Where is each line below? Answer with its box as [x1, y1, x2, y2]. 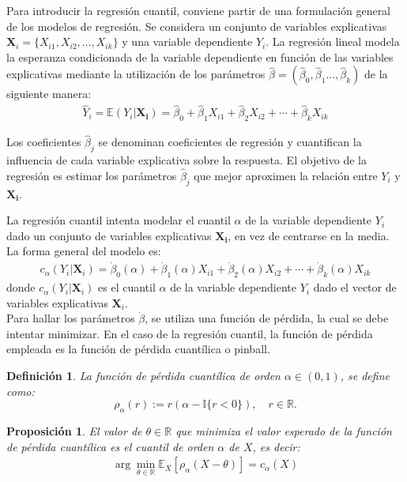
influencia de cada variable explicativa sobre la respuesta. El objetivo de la [6, 152, 367, 168]
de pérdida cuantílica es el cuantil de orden [6, 438, 214, 454]
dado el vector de [313, 279, 397, 296]
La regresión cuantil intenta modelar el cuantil [6, 212, 231, 228]
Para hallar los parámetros [6, 310, 135, 326]
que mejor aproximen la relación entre [194, 167, 378, 183]
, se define [340, 367, 390, 384]
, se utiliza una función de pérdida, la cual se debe [145, 310, 389, 326]
